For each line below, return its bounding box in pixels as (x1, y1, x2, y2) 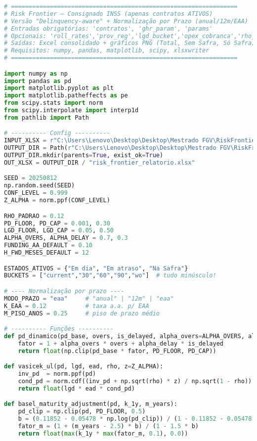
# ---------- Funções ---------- (4, 325, 114, 333)
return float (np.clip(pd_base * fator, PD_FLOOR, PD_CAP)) (18, 347, 216, 354)
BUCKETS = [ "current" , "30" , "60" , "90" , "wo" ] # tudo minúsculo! (4, 272, 216, 279)
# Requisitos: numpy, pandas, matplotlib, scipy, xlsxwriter (4, 47, 210, 54)
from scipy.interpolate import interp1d (4, 107, 139, 114)
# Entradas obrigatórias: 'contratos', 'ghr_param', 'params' (4, 25, 213, 32)
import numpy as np (4, 70, 68, 77)
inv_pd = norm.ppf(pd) (18, 370, 96, 378)
